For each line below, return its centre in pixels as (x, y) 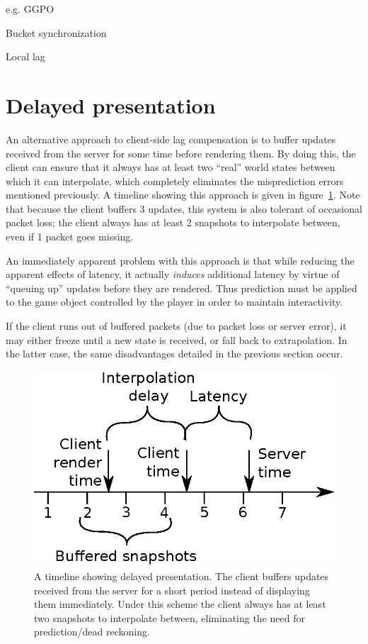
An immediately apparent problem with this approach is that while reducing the (180, 260)
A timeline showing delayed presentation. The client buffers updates (182, 576)
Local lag (25, 56)
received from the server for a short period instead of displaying (172, 590)
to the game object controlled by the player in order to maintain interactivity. (174, 302)
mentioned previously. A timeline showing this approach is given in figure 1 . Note (183, 195)
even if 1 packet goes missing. (70, 237)
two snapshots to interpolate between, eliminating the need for (169, 617)
